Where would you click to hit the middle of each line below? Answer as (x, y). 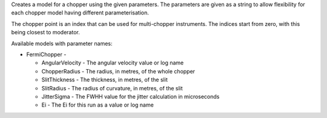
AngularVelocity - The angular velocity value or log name (113, 63)
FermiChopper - (46, 54)
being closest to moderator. (45, 33)
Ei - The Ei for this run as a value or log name (97, 105)
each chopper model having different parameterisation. (80, 13)
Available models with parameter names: (62, 43)
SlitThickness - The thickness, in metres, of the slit (104, 80)
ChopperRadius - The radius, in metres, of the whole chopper (118, 71)
